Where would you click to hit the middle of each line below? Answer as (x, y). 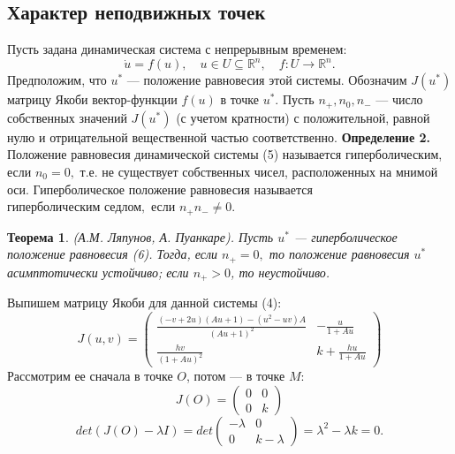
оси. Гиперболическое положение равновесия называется (160, 189)
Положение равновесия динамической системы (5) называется (174, 154)
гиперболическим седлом (75, 208)
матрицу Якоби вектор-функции (92, 99)
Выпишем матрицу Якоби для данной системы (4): (144, 303)
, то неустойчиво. (281, 272)
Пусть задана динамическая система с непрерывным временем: (177, 49)
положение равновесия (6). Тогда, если (113, 254)
